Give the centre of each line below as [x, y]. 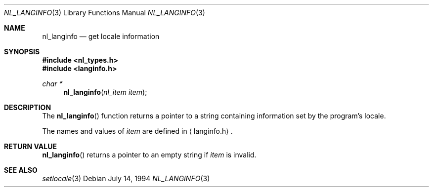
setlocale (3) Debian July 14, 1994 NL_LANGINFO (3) [126, 178]
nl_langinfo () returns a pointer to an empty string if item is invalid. [149, 155]
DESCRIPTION [28, 107]
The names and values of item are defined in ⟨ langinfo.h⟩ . [137, 131]
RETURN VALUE [30, 146]
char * [52, 84]
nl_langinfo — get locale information [101, 36]
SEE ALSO [21, 170]
